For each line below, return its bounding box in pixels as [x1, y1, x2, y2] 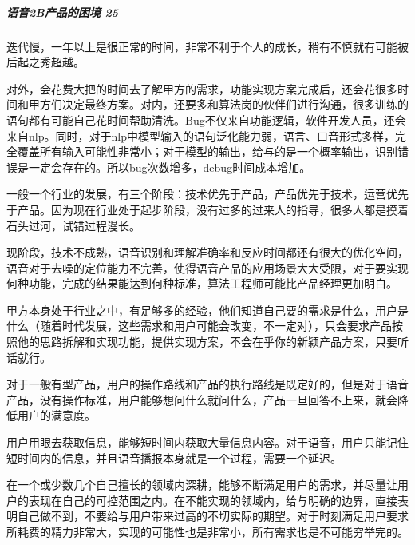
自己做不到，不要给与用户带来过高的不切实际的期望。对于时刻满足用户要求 [17, 507, 409, 524]
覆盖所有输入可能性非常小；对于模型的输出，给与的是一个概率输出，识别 [17, 143, 397, 160]
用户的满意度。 [17, 407, 96, 424]
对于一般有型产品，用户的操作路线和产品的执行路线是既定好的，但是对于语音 [6, 376, 409, 392]
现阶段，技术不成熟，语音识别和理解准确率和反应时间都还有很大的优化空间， [6, 244, 409, 261]
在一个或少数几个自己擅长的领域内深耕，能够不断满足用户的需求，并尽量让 [6, 476, 397, 493]
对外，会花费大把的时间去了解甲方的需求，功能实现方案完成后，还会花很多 [6, 80, 397, 97]
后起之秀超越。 [6, 54, 85, 70]
